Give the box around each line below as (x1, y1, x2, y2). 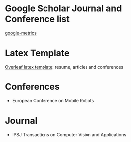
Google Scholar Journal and (5, 3, 122, 14)
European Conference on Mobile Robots (12, 97, 94, 103)
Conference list (5, 13, 70, 25)
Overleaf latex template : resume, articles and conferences (5, 64, 124, 70)
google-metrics (5, 30, 37, 36)
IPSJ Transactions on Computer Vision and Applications (12, 131, 127, 137)
